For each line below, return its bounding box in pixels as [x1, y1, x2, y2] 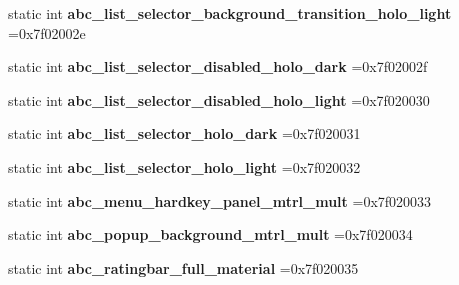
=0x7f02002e [8, 22, 86, 43]
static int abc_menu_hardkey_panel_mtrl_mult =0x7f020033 [8, 190, 432, 211]
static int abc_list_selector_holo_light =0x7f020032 [8, 156, 361, 177]
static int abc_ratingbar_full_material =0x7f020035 [8, 257, 359, 278]
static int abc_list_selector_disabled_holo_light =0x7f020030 [8, 89, 430, 110]
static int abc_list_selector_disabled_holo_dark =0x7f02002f [8, 56, 428, 77]
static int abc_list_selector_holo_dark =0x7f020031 [8, 123, 361, 144]
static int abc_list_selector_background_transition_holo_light [8, 3, 452, 23]
